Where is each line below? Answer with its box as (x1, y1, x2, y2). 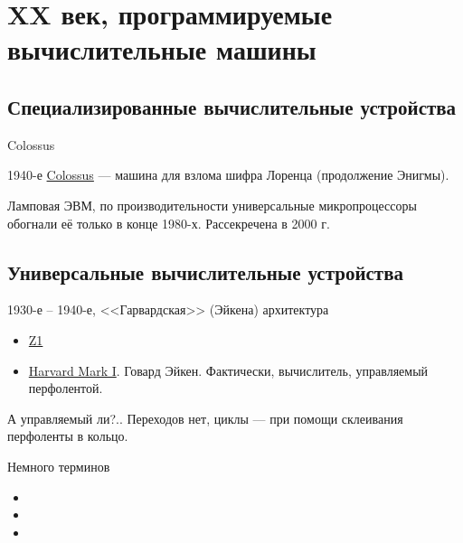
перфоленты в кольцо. (7, 426, 128, 445)
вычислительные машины (7, 31, 317, 68)
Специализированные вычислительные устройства (7, 92, 457, 120)
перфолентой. (28, 379, 103, 398)
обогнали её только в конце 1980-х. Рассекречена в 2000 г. (7, 213, 330, 232)
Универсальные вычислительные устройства (7, 257, 404, 286)
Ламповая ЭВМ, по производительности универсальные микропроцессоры (7, 195, 417, 214)
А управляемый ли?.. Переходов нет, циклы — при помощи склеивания (7, 408, 403, 427)
